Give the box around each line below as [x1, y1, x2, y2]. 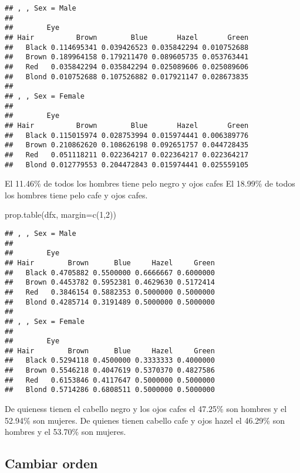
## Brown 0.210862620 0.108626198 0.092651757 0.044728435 [5, 141, 249, 150]
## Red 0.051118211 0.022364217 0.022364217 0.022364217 [5, 150, 249, 159]
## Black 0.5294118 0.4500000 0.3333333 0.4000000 [5, 356, 215, 365]
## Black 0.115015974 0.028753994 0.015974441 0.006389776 [5, 131, 249, 140]
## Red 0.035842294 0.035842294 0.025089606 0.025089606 [5, 62, 249, 71]
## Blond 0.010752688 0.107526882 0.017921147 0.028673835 [5, 72, 249, 81]
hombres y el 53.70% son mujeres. [5, 425, 126, 438]
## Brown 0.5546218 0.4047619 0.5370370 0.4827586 [5, 366, 215, 375]
